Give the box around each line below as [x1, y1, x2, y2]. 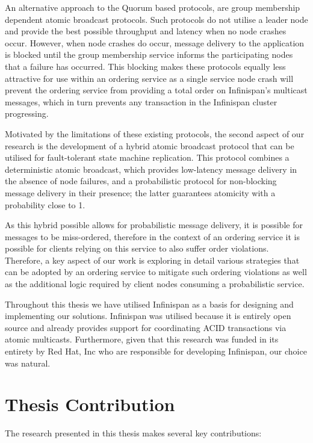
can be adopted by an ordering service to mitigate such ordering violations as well [5, 265, 307, 278]
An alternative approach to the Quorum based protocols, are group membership [5, 1, 300, 13]
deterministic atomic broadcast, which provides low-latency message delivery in [5, 163, 297, 175]
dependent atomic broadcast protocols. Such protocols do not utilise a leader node [5, 13, 308, 25]
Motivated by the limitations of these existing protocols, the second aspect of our [5, 127, 305, 140]
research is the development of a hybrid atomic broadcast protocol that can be [5, 139, 294, 152]
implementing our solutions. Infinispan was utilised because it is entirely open [5, 309, 291, 322]
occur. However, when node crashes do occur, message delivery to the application [5, 36, 305, 49]
